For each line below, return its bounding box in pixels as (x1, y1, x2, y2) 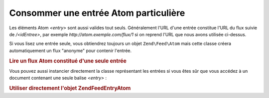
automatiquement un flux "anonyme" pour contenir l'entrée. (9, 48, 132, 53)
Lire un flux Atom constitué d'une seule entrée (9, 57, 127, 64)
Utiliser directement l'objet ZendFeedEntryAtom (9, 85, 131, 92)
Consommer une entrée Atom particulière (9, 7, 185, 18)
